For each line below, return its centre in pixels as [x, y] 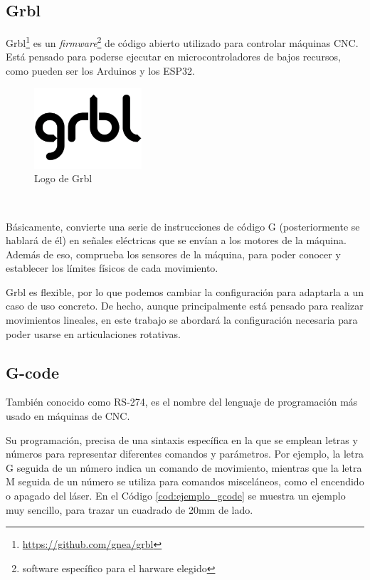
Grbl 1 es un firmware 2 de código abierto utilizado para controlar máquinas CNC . [182, 42]
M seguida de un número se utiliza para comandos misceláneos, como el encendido [185, 481]
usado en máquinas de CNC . [68, 416]
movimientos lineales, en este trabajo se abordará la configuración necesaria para [182, 320]
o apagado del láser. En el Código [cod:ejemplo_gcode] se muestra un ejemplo [176, 496]
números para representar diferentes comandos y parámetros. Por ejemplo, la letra [185, 454]
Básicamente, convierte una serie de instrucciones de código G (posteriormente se [183, 226]
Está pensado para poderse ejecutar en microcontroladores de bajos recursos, [173, 57]
